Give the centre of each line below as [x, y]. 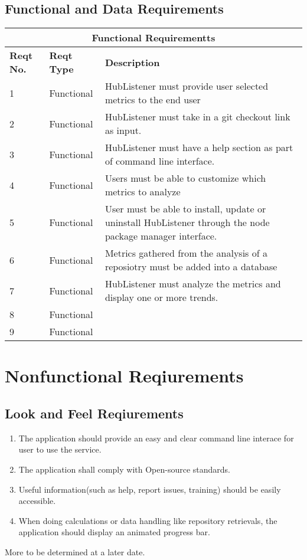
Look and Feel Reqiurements [94, 413]
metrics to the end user [153, 100]
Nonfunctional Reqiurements [124, 376]
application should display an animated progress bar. [114, 532]
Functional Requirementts [153, 38]
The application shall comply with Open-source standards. [124, 469]
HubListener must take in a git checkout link [197, 117]
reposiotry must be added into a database [191, 267]
